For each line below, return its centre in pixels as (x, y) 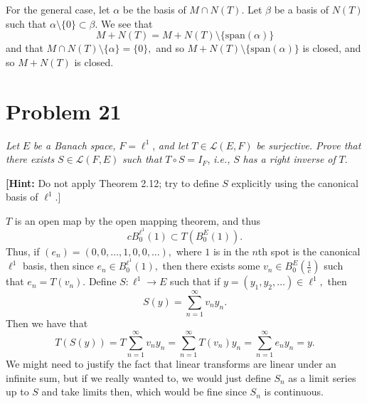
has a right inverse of (289, 159)
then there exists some (211, 266)
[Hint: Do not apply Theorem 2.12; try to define (112, 182)
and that (25, 48)
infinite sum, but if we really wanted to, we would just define (138, 377)
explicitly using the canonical (295, 182)
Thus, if (23, 251)
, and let (170, 145)
